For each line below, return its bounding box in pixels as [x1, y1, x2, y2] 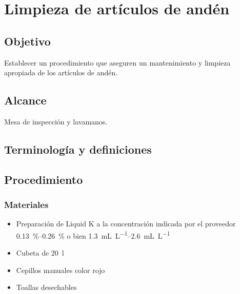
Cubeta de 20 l [16, 247, 64, 258]
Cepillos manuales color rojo [16, 264, 105, 275]
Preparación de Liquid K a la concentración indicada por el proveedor [16, 218, 236, 229]
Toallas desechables [16, 282, 77, 292]
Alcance [4, 92, 47, 108]
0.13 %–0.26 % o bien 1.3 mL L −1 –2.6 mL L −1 [16, 228, 170, 241]
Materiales [4, 198, 49, 211]
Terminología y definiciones [4, 141, 152, 157]
